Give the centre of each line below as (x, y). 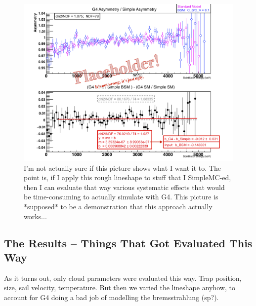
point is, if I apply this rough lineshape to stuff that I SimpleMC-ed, (128, 177)
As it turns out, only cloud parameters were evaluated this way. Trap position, (123, 278)
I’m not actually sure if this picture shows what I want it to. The (122, 168)
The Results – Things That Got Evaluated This (128, 243)
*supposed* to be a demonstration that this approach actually (118, 206)
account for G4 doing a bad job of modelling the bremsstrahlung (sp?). (111, 297)
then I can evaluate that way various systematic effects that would (124, 187)
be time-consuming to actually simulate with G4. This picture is (121, 197)
